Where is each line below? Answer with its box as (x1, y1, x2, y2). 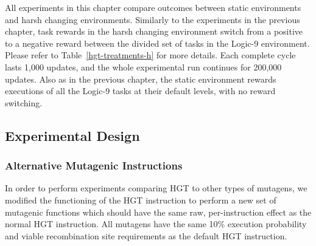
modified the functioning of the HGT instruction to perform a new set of (5, 193, 276, 206)
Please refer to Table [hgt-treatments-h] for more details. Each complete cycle (5, 49, 296, 61)
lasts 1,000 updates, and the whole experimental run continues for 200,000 (5, 60, 282, 73)
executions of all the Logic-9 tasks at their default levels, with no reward (5, 84, 276, 97)
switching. (5, 96, 43, 109)
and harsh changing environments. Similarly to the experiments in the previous (5, 13, 300, 26)
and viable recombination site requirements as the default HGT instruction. (5, 229, 287, 242)
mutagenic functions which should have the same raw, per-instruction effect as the (5, 205, 312, 218)
